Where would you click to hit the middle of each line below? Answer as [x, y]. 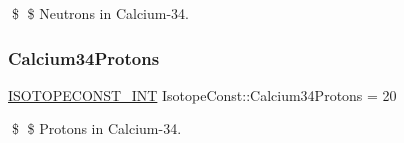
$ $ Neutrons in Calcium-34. [100, 13]
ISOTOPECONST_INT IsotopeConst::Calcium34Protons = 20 [202, 94]
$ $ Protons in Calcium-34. [96, 128]
